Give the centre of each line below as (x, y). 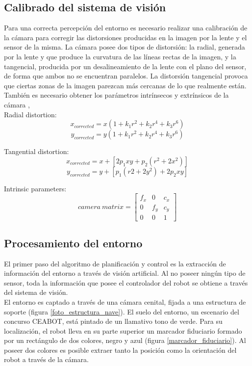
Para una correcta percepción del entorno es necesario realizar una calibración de (126, 28)
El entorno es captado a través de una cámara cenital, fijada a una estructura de (125, 301)
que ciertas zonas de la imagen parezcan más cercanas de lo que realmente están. (125, 85)
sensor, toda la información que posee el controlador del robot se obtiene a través (126, 282)
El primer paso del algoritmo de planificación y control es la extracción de (115, 263)
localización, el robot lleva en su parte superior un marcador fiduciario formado (123, 330)
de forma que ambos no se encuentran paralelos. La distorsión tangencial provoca (126, 76)
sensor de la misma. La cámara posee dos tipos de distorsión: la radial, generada (125, 47)
